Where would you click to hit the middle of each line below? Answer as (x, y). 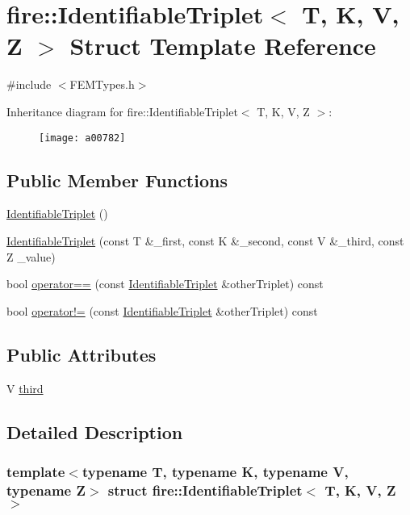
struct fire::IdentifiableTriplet (205, 490)
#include (29, 84)
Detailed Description (95, 431)
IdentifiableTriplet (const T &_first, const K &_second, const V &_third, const (205, 240)
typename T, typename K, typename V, (215, 471)
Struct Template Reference (223, 46)
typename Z (46, 490)
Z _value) (31, 256)
